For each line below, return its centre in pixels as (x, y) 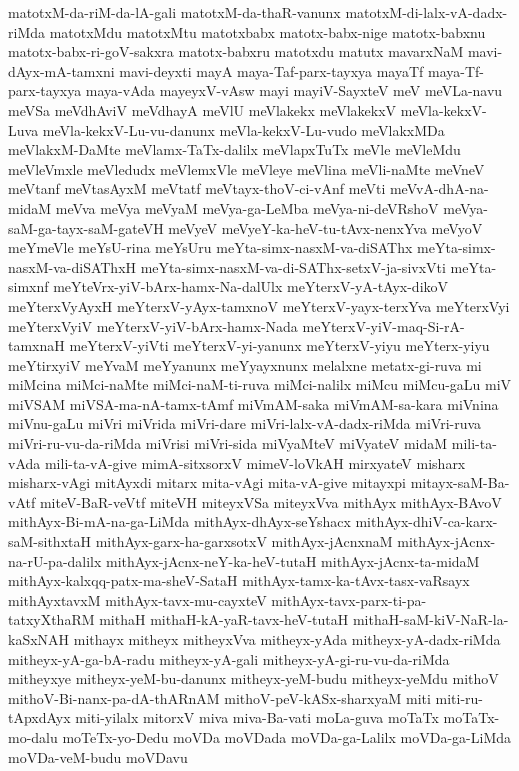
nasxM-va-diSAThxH (72, 266)
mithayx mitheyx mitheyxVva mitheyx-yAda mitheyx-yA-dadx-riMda (287, 639)
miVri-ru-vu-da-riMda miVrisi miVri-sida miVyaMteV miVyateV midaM (228, 443)
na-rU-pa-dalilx (55, 560)
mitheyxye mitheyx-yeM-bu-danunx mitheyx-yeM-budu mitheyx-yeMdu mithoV (253, 678)
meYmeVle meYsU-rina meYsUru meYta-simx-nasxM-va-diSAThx (210, 247)
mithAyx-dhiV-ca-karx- (426, 521)
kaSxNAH (39, 639)
